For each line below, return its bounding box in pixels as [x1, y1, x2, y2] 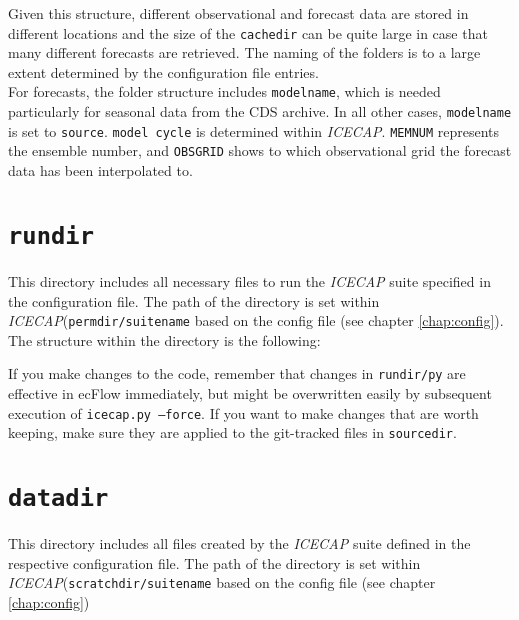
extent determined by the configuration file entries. [8, 61, 319, 82]
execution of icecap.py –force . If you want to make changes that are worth [8, 402, 479, 423]
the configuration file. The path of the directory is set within [8, 290, 380, 311]
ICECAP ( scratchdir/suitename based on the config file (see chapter [8, 572, 436, 593]
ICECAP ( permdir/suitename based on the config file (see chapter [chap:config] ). [8, 310, 504, 331]
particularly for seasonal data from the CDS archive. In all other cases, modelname [8, 101, 512, 122]
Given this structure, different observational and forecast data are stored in [8, 3, 469, 23]
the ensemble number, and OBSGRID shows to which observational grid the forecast [8, 140, 512, 161]
